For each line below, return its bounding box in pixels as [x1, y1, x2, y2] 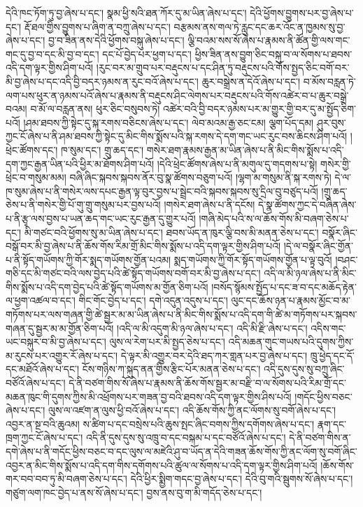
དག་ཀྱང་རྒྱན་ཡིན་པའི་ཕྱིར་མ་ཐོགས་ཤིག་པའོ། [6, 156, 155, 171]
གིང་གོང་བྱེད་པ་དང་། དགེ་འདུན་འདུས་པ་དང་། [78, 293, 228, 308]
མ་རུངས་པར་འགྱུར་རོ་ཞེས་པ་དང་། [6, 348, 118, 362]
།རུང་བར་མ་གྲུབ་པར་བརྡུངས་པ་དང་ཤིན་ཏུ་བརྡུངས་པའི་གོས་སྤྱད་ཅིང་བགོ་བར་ [96, 60, 350, 75]
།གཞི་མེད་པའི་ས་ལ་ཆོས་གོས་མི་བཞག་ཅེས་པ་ [199, 210, 349, 225]
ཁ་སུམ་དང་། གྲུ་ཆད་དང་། [61, 142, 143, 157]
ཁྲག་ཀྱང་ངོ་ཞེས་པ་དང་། [6, 430, 83, 445]
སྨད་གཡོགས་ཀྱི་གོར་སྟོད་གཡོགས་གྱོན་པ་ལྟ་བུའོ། [173, 252, 332, 266]
